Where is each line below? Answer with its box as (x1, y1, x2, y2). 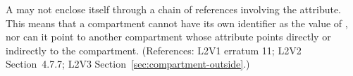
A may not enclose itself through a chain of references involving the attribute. (6, 2, 341, 16)
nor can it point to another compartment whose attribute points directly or (6, 29, 331, 44)
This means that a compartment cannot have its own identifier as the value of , (6, 15, 348, 30)
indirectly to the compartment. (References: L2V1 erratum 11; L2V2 (6, 43, 302, 57)
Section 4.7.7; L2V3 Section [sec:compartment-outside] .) (6, 56, 250, 71)
